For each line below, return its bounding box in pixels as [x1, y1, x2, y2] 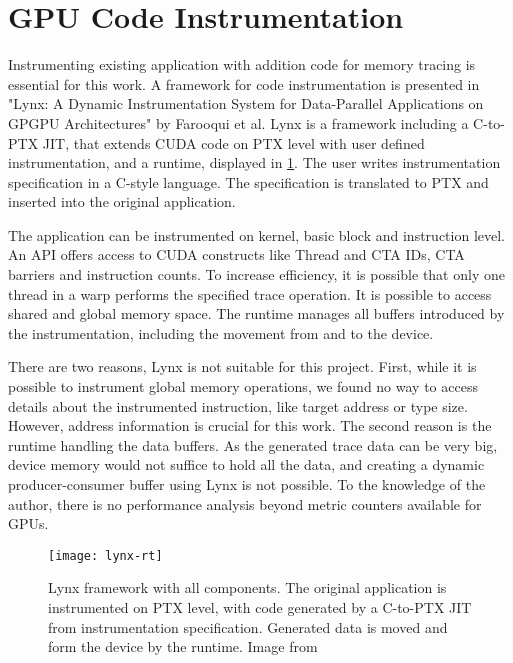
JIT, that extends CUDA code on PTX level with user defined [42, 132, 425, 153]
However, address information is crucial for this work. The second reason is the [8, 415, 492, 436]
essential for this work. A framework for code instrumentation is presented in [8, 73, 480, 94]
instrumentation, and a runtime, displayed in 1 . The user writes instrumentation [8, 152, 501, 173]
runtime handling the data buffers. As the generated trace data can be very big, [8, 434, 498, 455]
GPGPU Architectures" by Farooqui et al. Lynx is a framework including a [8, 112, 469, 133]
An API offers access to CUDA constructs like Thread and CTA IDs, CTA [8, 244, 465, 265]
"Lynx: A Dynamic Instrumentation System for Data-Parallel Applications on [8, 93, 484, 114]
